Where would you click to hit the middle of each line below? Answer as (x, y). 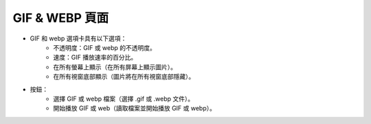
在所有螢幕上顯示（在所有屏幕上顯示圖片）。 (115, 67)
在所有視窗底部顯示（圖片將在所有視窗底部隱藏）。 (124, 77)
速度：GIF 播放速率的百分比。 (95, 58)
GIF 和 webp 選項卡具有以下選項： (78, 38)
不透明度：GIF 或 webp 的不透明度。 (104, 47)
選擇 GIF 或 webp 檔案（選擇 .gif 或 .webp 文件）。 (124, 99)
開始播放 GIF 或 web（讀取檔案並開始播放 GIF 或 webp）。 (135, 108)
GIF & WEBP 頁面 (61, 18)
